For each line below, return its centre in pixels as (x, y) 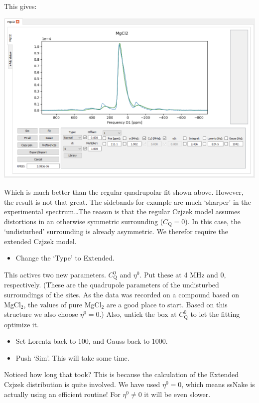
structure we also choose (41, 314)
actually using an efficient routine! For (62, 394)
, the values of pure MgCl (63, 304)
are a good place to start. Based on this (167, 304)
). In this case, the (213, 221)
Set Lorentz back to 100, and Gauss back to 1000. (92, 341)
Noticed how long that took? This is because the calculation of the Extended (121, 374)
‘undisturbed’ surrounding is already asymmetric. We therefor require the (116, 231)
